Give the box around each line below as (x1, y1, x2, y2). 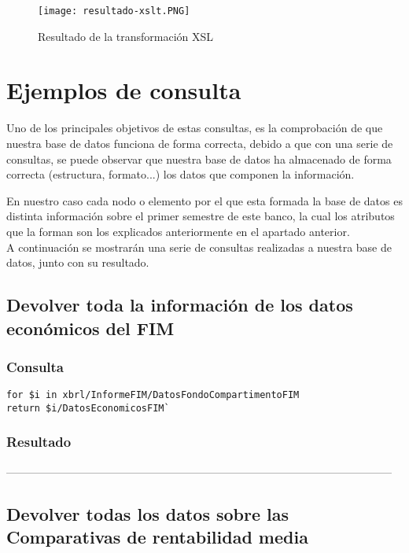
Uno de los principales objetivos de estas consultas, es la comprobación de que (6, 120, 383, 136)
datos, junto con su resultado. (6, 254, 149, 271)
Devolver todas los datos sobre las (6, 501, 289, 525)
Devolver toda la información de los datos (6, 293, 353, 317)
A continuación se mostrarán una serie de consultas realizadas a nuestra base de (6, 238, 392, 255)
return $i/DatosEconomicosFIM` (6, 402, 170, 414)
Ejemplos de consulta (6, 74, 241, 106)
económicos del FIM (6, 315, 175, 340)
